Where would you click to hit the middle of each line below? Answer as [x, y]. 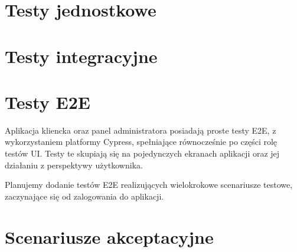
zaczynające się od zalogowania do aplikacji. [84, 196]
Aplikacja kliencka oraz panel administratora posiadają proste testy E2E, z [141, 130]
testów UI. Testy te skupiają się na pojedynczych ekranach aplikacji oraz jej [142, 153]
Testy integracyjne [81, 56]
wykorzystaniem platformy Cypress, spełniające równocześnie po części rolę [141, 142]
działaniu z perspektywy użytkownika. [74, 165]
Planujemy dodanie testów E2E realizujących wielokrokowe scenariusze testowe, [149, 185]
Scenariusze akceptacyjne [109, 236]
